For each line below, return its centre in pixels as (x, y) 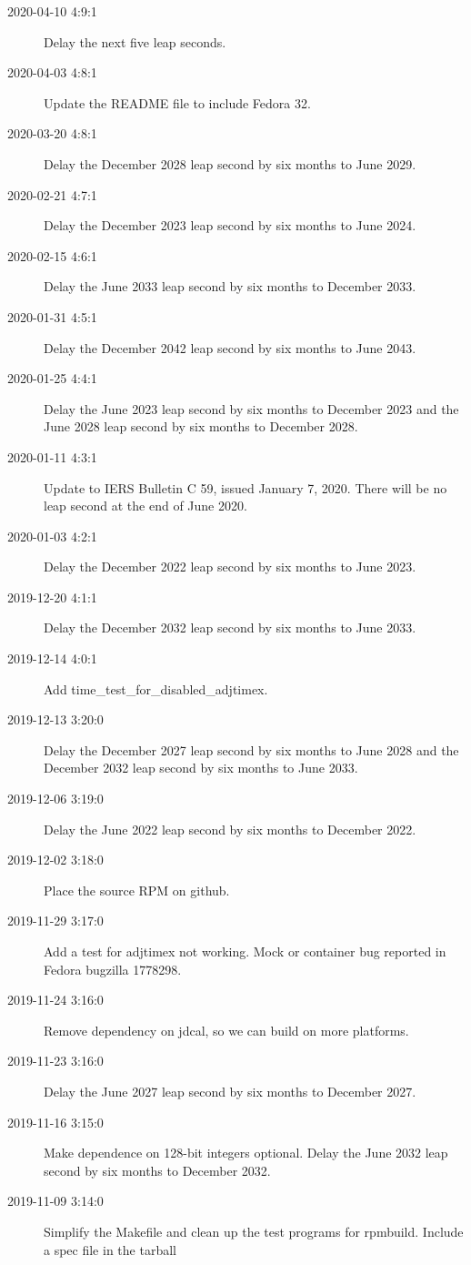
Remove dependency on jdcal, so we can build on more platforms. (226, 1030)
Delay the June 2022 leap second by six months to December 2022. (230, 829)
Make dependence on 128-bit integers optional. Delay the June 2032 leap (246, 1153)
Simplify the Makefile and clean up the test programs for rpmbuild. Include (254, 1231)
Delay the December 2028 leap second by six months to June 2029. (230, 163)
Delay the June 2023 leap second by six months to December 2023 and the (251, 408)
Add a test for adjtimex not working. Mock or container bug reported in (245, 951)
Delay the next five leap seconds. (135, 41)
